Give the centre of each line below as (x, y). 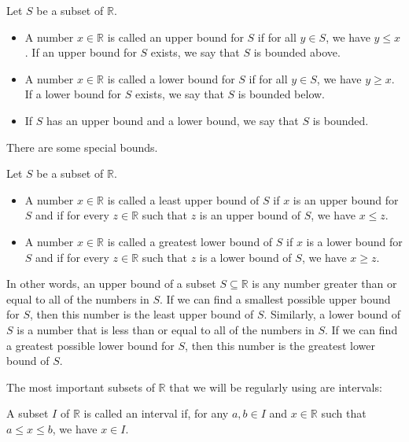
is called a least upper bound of (183, 199)
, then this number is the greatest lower (280, 345)
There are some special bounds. (82, 147)
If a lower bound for (73, 94)
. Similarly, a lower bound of (332, 314)
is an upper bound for (346, 199)
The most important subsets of (81, 387)
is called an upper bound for (175, 37)
